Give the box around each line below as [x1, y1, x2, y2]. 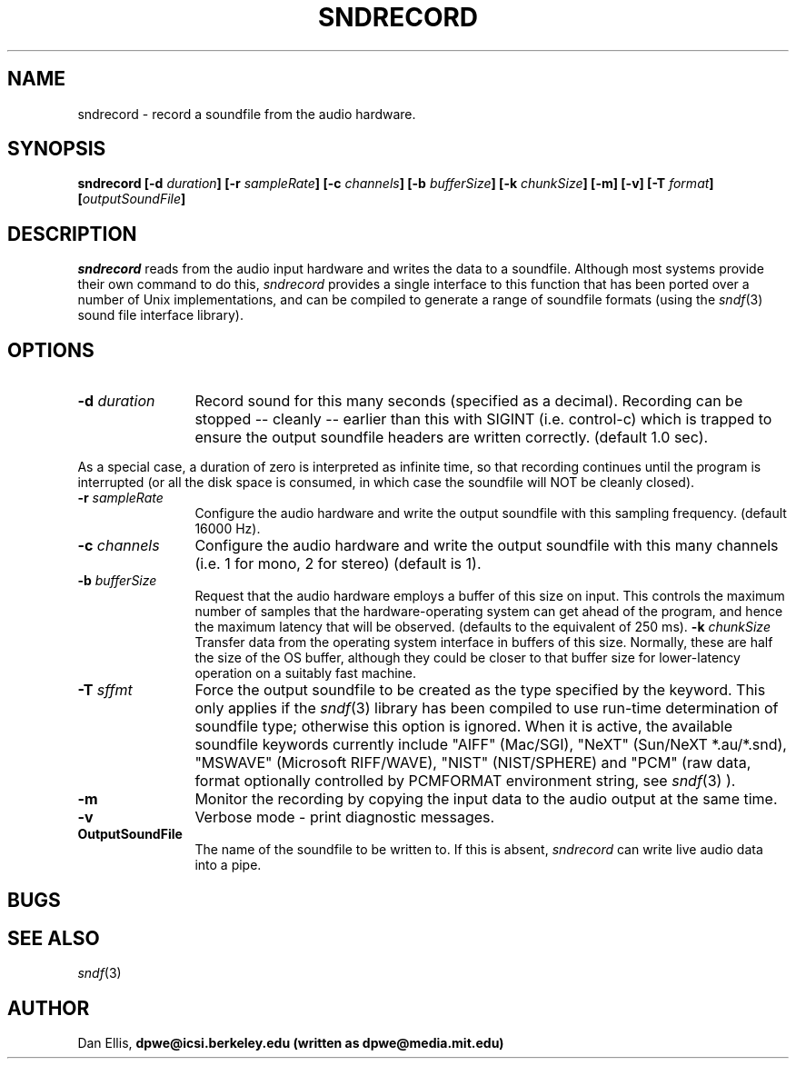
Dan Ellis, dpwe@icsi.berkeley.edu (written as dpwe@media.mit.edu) [77, 1035, 504, 1051]
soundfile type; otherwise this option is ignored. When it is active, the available [194, 717, 732, 736]
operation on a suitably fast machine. [194, 665, 417, 682]
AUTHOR [7, 996, 90, 1020]
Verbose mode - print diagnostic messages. [194, 808, 495, 827]
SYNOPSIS [7, 137, 106, 161]
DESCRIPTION [7, 222, 137, 245]
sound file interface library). [77, 307, 244, 324]
